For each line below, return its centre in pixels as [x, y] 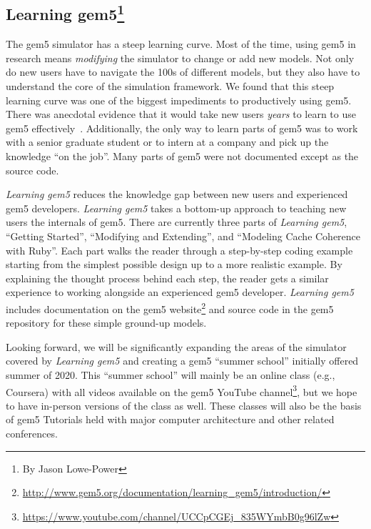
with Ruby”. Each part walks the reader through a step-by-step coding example [179, 250]
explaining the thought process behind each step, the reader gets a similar [167, 278]
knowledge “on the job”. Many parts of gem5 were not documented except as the [182, 155]
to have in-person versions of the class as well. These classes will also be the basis [184, 405]
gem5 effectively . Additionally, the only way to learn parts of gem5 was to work [182, 128]
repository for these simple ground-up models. [106, 323]
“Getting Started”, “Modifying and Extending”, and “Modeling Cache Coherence [183, 236]
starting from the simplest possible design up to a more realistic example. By [174, 264]
